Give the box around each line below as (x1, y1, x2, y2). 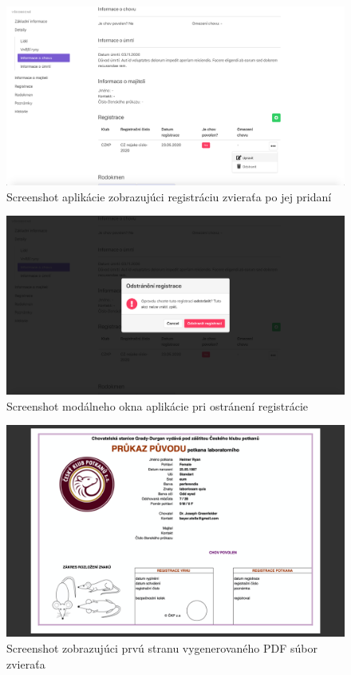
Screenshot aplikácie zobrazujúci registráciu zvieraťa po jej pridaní (6, 188, 332, 204)
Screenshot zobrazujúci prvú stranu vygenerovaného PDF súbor (6, 639, 317, 656)
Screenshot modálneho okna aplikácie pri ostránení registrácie (6, 397, 309, 414)
